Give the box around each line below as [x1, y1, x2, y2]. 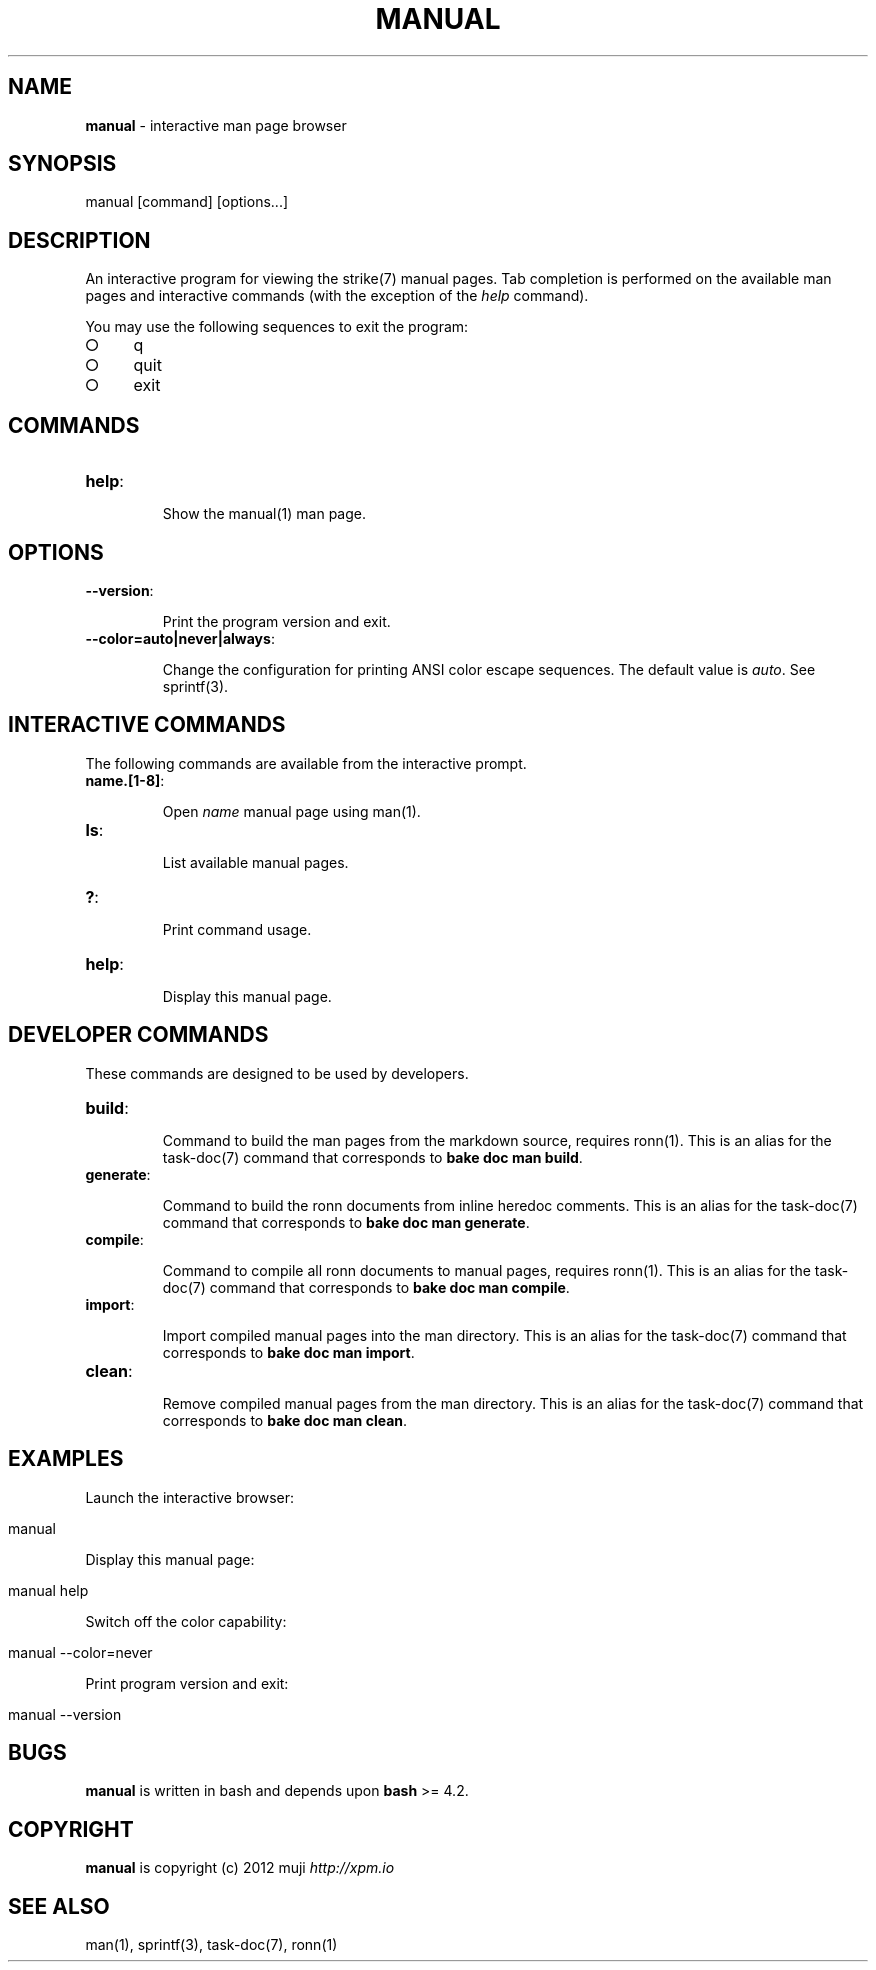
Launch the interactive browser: [85, 1488, 295, 1506]
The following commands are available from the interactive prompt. [85, 754, 527, 772]
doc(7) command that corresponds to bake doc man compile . [162, 1278, 570, 1296]
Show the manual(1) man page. [162, 505, 367, 523]
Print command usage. [162, 920, 312, 938]
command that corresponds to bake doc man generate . [162, 1213, 530, 1231]
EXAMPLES [8, 1446, 124, 1472]
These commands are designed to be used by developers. [85, 1064, 469, 1082]
